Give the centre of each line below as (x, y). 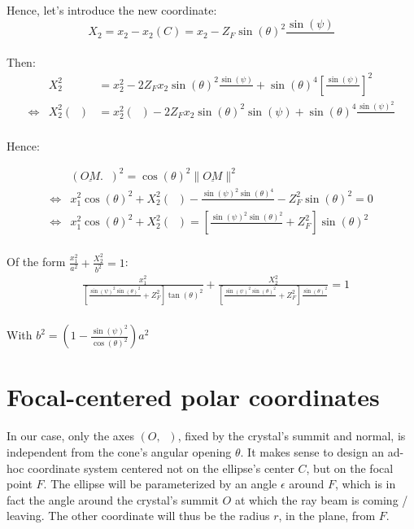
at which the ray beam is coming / (321, 499)
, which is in (365, 484)
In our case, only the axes (70, 436)
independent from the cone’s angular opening (119, 452)
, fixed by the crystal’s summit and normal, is (292, 436)
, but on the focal (350, 468)
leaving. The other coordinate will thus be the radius (138, 516)
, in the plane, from (327, 516)
